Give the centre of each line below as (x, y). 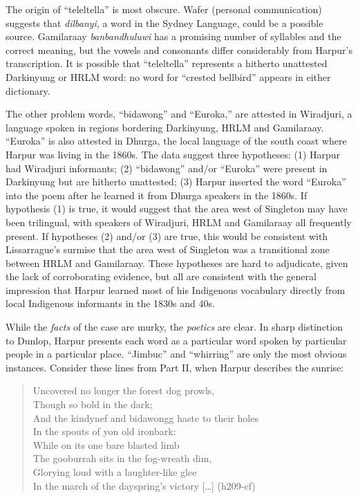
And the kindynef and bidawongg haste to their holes (145, 417)
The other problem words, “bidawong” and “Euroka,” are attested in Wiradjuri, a (179, 114)
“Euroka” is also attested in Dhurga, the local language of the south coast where (176, 141)
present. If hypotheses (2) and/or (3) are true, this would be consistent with (167, 236)
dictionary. (28, 90)
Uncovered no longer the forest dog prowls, (124, 390)
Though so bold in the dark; (93, 404)
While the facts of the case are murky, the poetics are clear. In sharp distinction (174, 327)
